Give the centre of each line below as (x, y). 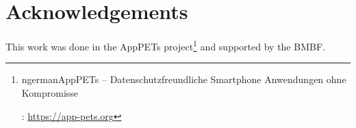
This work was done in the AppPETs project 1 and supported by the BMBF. (165, 45)
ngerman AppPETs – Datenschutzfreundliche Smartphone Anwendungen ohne (184, 79)
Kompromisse (50, 92)
